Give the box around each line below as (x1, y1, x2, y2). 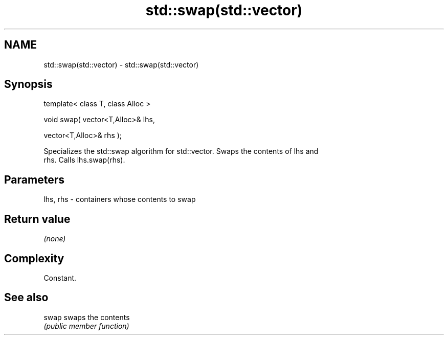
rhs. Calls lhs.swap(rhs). (43, 155, 125, 165)
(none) (43, 234, 66, 243)
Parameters (4, 173, 64, 186)
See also (4, 291, 49, 304)
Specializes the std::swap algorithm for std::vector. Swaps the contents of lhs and (43, 147, 319, 156)
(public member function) (43, 321, 129, 330)
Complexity (4, 252, 64, 265)
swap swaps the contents (43, 312, 130, 322)
